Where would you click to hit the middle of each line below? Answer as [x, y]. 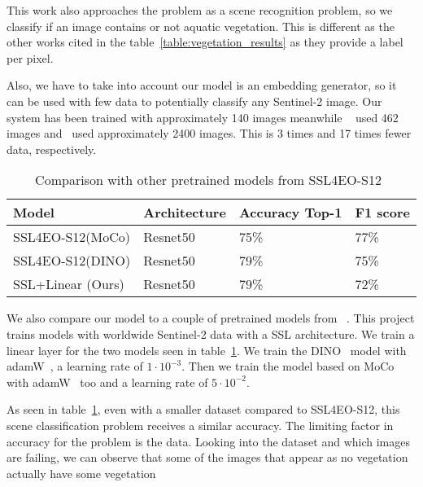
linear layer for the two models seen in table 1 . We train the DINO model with [207, 350]
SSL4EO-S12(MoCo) [72, 237]
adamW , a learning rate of [75, 366]
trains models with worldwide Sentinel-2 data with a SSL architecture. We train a [211, 333]
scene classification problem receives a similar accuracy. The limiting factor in [200, 425]
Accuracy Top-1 [290, 213]
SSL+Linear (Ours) [69, 284]
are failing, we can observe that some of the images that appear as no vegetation [207, 457]
